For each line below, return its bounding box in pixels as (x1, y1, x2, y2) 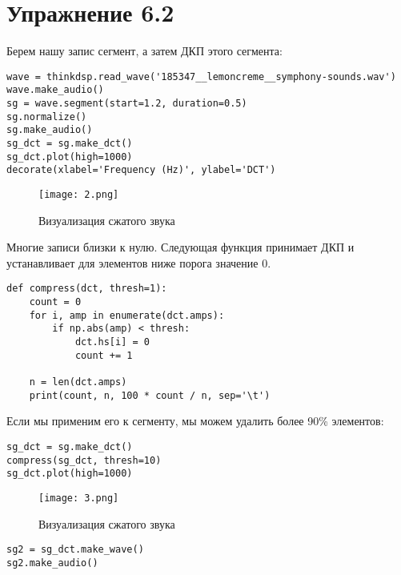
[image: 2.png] (38, 188, 119, 200)
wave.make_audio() (6, 84, 104, 96)
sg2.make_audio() (6, 557, 98, 569)
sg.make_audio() (6, 124, 93, 136)
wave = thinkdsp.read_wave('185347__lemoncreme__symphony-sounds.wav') (6, 70, 396, 82)
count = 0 (29, 296, 82, 308)
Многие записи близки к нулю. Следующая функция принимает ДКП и (6, 239, 355, 255)
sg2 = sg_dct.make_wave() (6, 544, 144, 556)
